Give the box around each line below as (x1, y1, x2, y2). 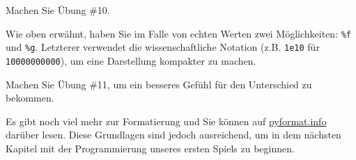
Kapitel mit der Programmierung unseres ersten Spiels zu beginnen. (6, 141, 295, 155)
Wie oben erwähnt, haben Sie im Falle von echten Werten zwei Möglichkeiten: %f (6, 26, 352, 40)
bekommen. (6, 90, 54, 105)
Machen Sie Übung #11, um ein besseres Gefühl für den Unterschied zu (6, 77, 312, 91)
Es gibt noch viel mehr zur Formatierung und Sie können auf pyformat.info (6, 113, 327, 128)
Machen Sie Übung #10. (6, 3, 110, 17)
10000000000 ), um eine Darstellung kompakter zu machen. (6, 53, 256, 67)
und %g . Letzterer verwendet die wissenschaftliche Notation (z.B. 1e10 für (6, 40, 320, 54)
